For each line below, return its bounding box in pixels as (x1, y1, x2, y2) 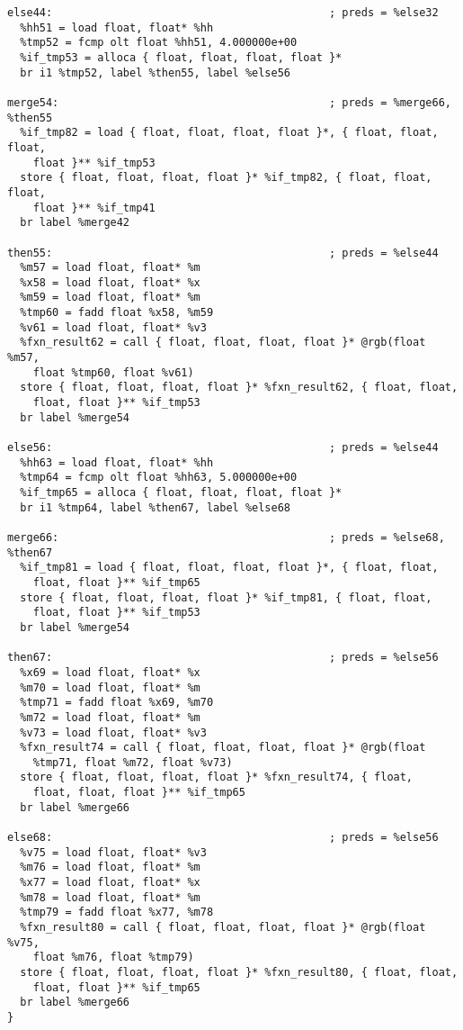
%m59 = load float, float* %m (20, 291, 200, 304)
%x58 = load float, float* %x (20, 276, 200, 289)
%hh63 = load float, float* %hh (20, 456, 214, 469)
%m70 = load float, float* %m (20, 681, 200, 694)
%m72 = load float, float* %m (20, 710, 200, 724)
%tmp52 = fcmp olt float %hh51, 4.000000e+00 (20, 36, 298, 50)
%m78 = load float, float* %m (20, 890, 200, 904)
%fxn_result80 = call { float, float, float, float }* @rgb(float (20, 921, 426, 935)
